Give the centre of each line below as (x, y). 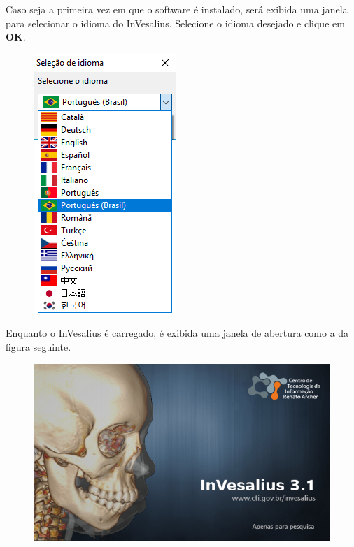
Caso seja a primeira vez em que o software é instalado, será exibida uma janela (177, 9)
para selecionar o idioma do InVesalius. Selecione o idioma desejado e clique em (175, 23)
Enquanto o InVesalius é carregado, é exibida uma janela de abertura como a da (177, 333)
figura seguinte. (38, 346)
